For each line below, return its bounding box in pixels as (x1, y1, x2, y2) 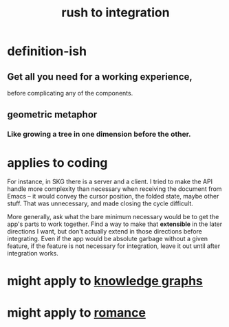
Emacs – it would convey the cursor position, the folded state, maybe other (7, 192, 219, 201)
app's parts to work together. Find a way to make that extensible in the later (7, 220, 223, 228)
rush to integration (61, 5, 170, 21)
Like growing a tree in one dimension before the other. (7, 129, 191, 139)
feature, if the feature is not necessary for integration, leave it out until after (7, 242, 221, 250)
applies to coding (7, 155, 108, 170)
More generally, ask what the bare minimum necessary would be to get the (7, 213, 219, 221)
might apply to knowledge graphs (7, 273, 203, 289)
